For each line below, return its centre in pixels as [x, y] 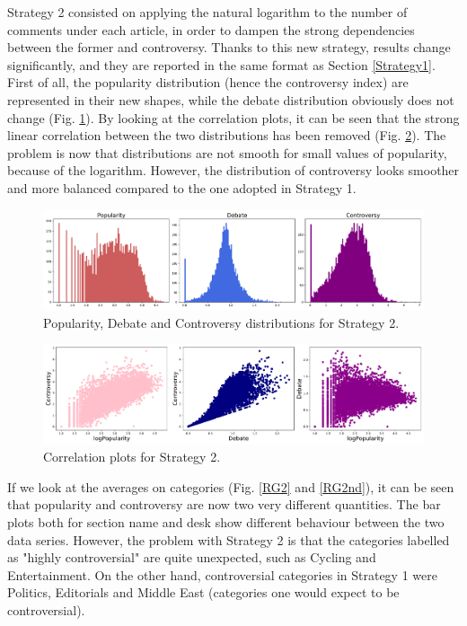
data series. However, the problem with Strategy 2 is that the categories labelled [229, 539]
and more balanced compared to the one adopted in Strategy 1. [182, 187]
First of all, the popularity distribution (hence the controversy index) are [208, 82]
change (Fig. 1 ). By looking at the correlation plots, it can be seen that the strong [233, 117]
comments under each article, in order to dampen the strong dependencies [211, 29]
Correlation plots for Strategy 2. [132, 457]
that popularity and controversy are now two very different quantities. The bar [224, 504]
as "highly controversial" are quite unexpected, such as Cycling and [192, 557]
